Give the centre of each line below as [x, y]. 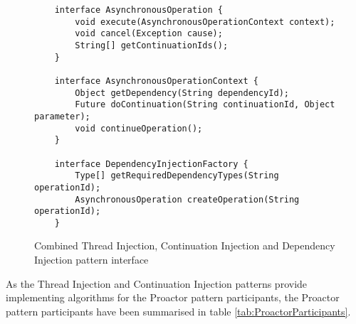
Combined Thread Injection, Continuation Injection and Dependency [185, 245]
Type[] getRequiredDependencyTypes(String [177, 176]
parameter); [62, 116]
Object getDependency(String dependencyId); [182, 93]
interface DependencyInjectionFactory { [151, 164]
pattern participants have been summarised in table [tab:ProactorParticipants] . [178, 311]
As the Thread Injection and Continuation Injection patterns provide [157, 283]
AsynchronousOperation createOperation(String [187, 199]
